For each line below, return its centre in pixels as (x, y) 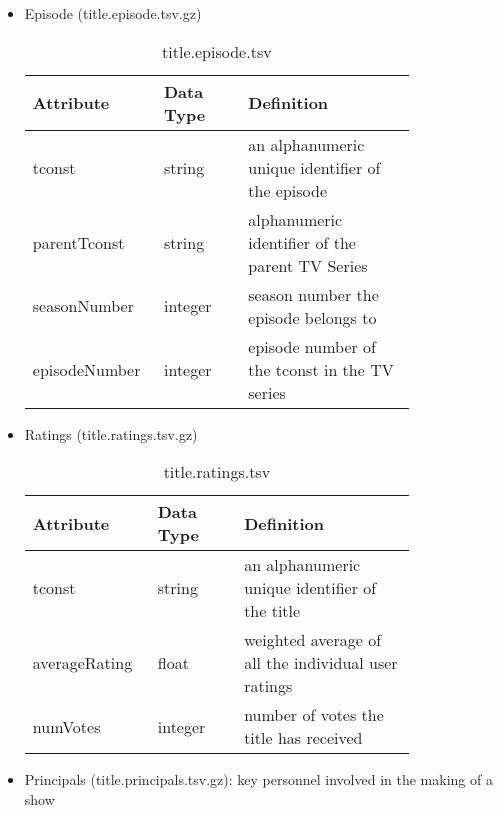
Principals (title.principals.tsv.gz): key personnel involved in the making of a (258, 779)
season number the (313, 294)
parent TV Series (308, 265)
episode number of (312, 346)
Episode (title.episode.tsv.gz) (113, 13)
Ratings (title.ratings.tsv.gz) (111, 433)
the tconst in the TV (321, 369)
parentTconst (78, 242)
